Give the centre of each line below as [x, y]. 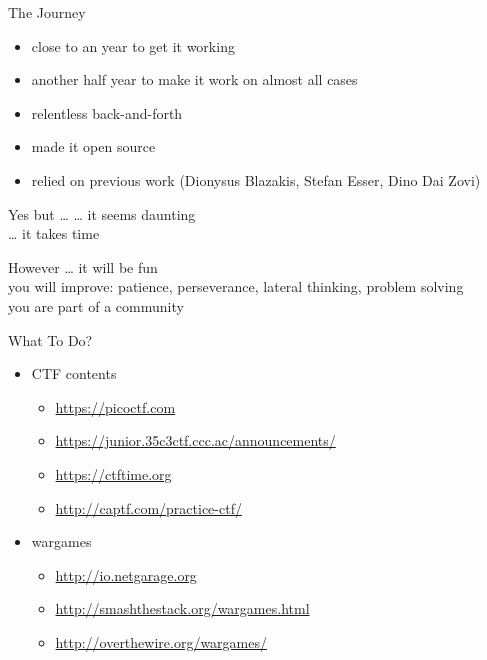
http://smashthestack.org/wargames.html [182, 608]
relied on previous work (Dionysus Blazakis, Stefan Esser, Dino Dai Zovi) [256, 179]
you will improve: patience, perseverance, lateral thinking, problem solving [236, 286]
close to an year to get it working [133, 45]
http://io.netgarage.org [126, 574]
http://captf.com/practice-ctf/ [148, 507]
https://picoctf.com [115, 406]
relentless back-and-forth [107, 112]
